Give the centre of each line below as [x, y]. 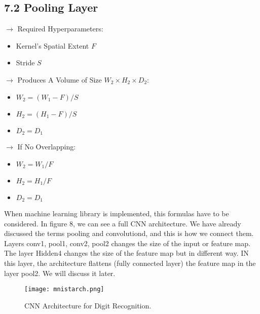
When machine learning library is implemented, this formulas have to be [117, 213]
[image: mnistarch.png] [64, 289]
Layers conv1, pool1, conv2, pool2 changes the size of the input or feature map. [127, 243]
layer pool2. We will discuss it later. [60, 273]
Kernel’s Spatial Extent [52, 45]
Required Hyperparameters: [60, 29]
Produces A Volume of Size [60, 79]
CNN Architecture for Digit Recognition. [88, 305]
